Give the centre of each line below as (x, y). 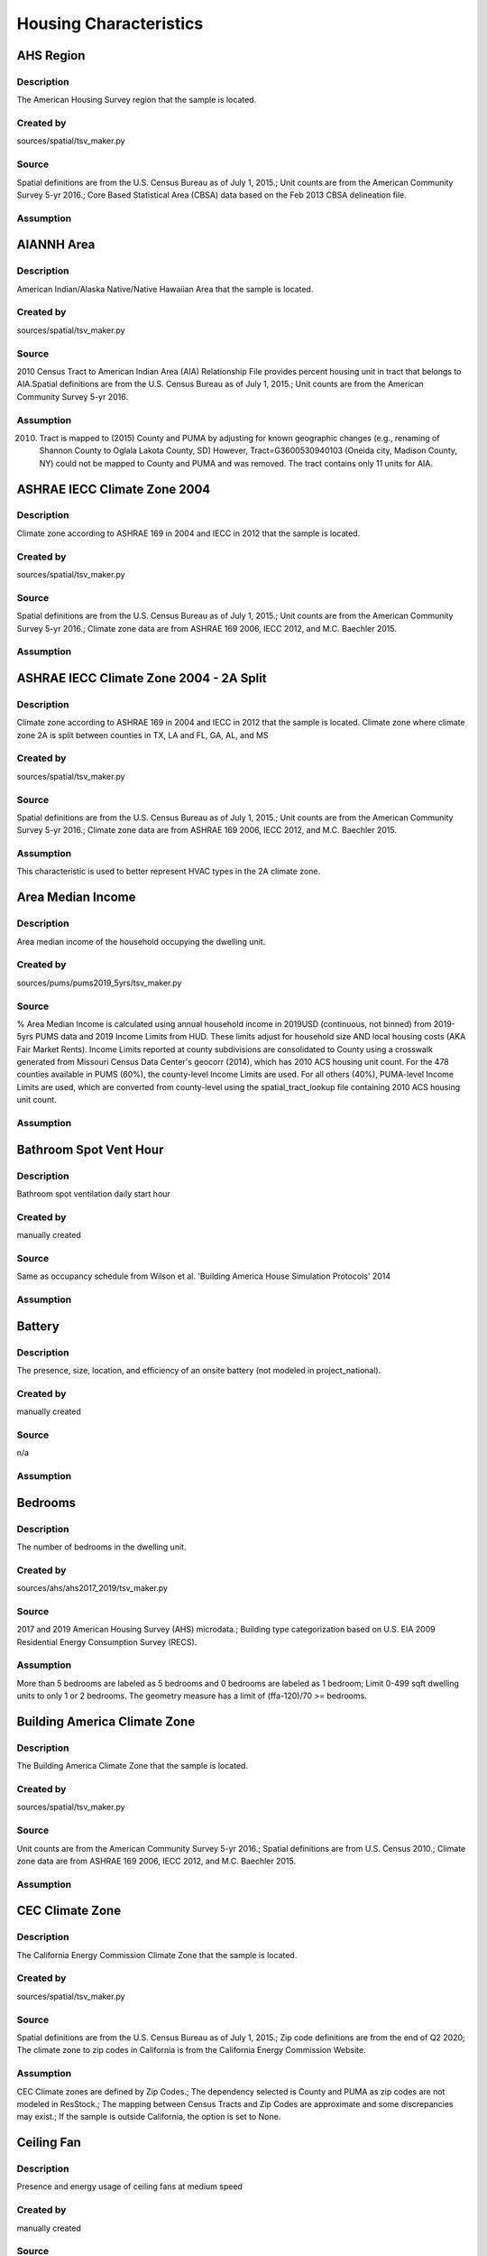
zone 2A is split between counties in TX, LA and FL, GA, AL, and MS (143, 735)
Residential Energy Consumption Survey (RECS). (107, 1641)
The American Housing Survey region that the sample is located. (137, 100)
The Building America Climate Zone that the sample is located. (132, 1766)
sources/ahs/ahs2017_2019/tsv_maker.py (92, 1588)
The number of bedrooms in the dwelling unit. (101, 1547)
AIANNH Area (56, 245)
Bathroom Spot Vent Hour (90, 1149)
